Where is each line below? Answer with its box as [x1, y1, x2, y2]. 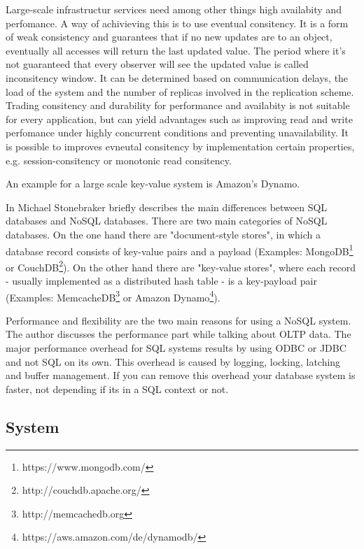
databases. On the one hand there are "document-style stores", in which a [6, 227, 321, 241]
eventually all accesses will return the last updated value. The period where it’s [6, 43, 346, 57]
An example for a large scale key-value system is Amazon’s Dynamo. [6, 176, 300, 191]
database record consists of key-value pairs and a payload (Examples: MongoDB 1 [6, 241, 353, 258]
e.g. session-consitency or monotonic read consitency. [6, 152, 232, 167]
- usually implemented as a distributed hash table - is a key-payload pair [6, 273, 317, 287]
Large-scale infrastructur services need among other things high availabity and [6, 2, 342, 16]
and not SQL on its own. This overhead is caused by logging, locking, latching [6, 354, 341, 369]
